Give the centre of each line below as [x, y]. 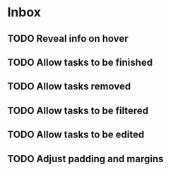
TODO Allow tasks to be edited [76, 135]
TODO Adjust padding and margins [85, 159]
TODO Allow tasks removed [69, 87]
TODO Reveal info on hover [68, 39]
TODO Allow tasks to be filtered [78, 110]
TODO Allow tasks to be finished [80, 62]
